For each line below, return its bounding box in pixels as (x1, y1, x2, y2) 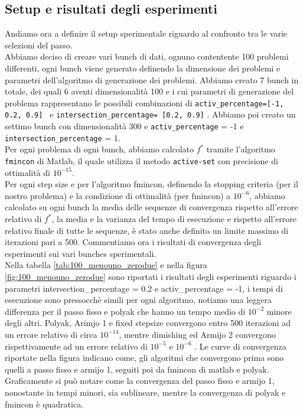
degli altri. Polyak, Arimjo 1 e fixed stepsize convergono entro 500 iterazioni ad (5, 317, 291, 329)
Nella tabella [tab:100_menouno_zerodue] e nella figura (5, 259, 207, 271)
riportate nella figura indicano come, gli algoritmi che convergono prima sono (5, 351, 284, 364)
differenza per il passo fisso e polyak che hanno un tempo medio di (5, 305, 246, 317)
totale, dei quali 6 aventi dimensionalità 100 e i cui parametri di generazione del (5, 85, 294, 97)
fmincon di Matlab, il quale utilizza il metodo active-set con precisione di (5, 154, 278, 167)
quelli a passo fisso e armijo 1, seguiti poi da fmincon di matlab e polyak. (5, 363, 269, 375)
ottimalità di (5, 166, 51, 178)
